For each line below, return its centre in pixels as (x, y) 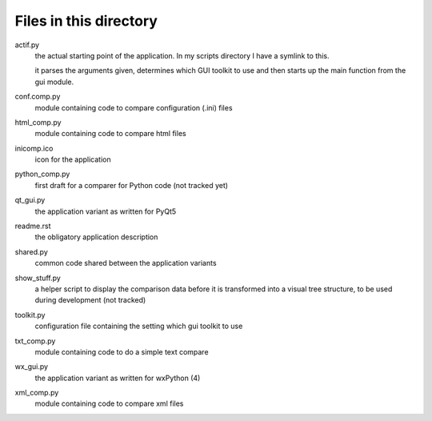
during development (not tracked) (90, 300)
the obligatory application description (96, 237)
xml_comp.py (37, 393)
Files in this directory (86, 21)
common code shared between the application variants (126, 263)
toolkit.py (30, 315)
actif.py (27, 45)
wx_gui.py (31, 367)
